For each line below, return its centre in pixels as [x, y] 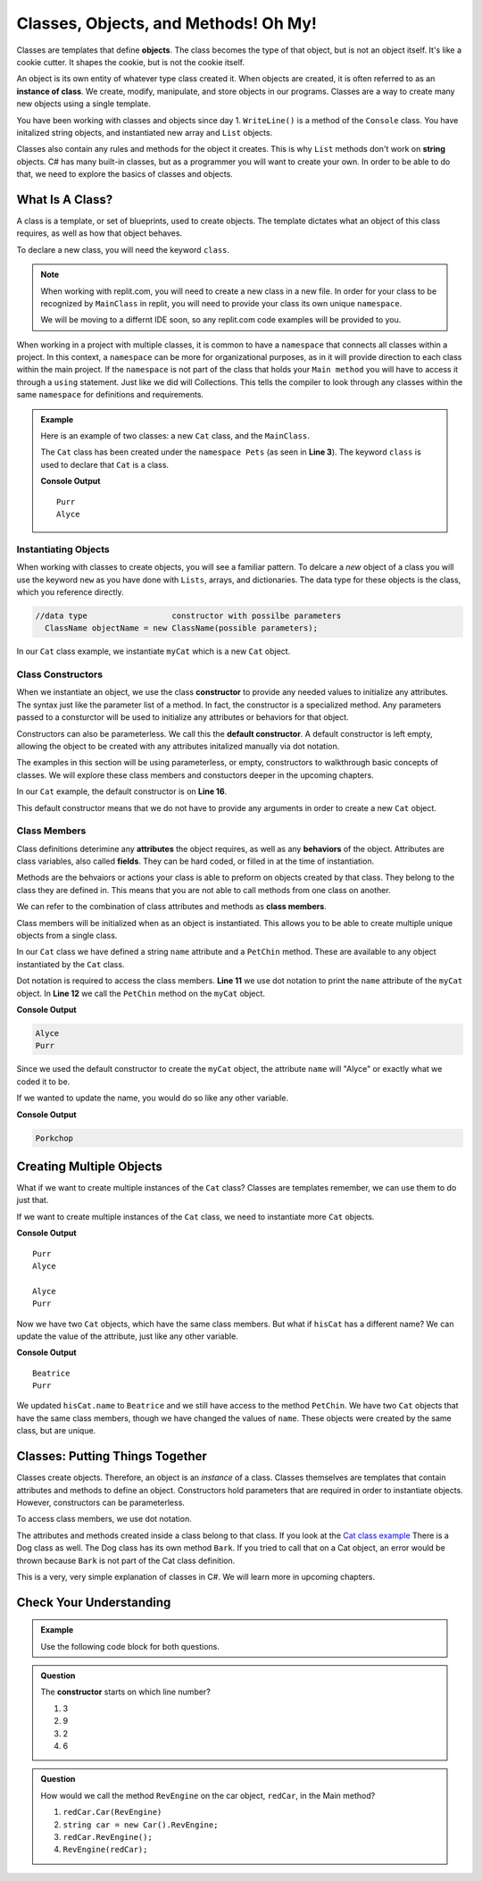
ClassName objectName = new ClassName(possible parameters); [182, 628]
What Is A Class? [65, 200]
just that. [33, 1200]
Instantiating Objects [63, 549]
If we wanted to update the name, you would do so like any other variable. [153, 1098]
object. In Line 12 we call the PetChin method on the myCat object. [141, 993]
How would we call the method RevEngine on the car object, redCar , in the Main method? [208, 1795]
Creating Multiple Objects [89, 1166]
